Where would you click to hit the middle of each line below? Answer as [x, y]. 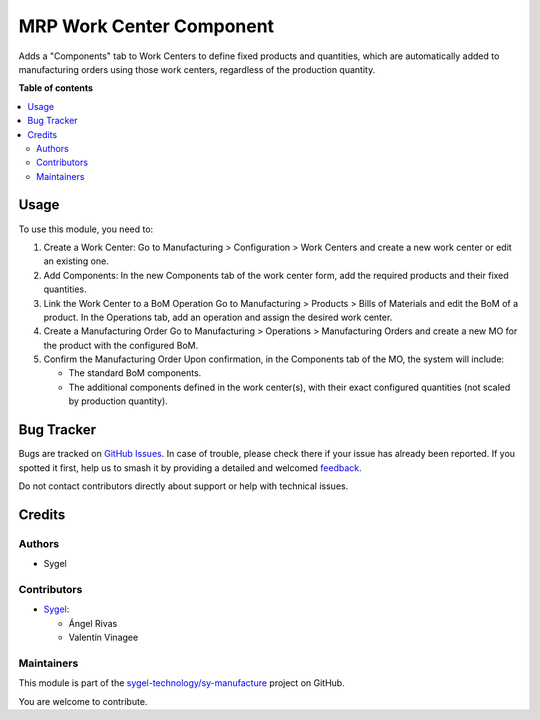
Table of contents [56, 88]
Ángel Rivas [93, 623]
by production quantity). [118, 401]
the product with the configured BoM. [121, 345]
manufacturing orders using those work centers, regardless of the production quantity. [197, 69]
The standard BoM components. [135, 373]
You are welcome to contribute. [83, 701]
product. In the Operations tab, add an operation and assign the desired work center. [218, 317]
